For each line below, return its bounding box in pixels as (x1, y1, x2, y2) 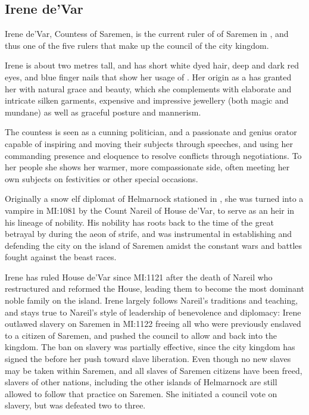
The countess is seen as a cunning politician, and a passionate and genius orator (5, 126, 297, 138)
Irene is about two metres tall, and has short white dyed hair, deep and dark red (5, 59, 299, 71)
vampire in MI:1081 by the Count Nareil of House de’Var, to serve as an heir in (5, 204, 295, 216)
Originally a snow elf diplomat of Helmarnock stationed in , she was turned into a (5, 192, 304, 205)
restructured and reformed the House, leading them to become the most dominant (5, 282, 304, 295)
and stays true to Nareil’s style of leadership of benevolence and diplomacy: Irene (5, 305, 301, 318)
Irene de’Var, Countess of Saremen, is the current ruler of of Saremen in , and (5, 27, 289, 40)
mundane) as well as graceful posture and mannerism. (5, 105, 201, 118)
